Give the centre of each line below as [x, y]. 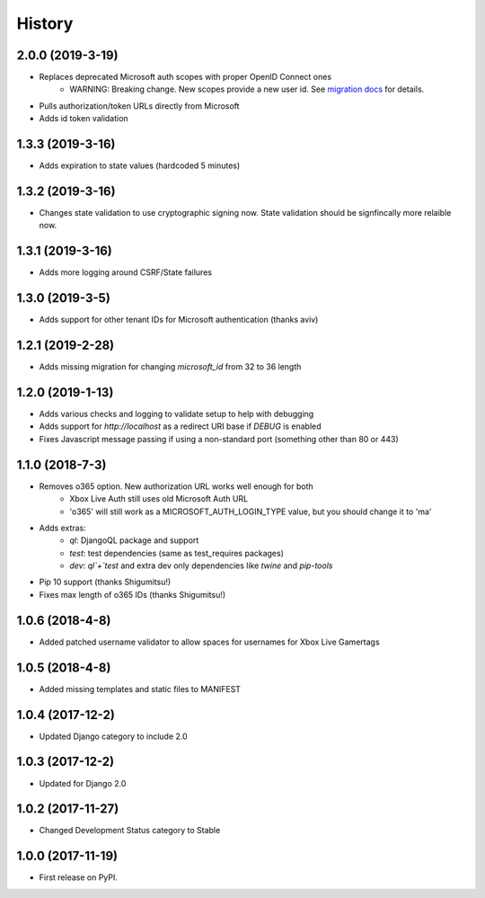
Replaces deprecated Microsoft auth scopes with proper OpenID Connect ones [185, 77]
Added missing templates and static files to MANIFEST [140, 689]
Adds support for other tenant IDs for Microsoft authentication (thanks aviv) [179, 320]
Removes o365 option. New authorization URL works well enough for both [176, 486]
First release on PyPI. [79, 877]
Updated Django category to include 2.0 [113, 736]
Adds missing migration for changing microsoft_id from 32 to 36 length [170, 367]
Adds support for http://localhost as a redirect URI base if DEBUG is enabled [181, 426]
